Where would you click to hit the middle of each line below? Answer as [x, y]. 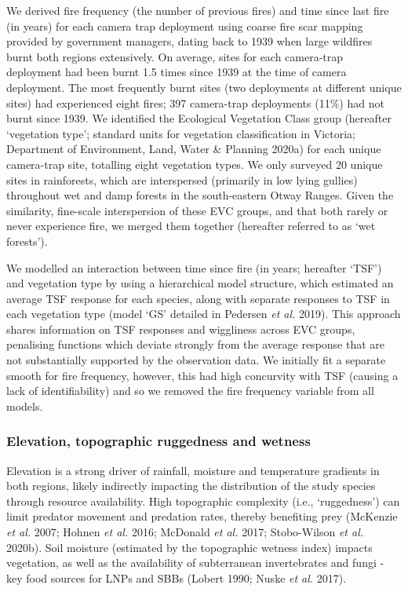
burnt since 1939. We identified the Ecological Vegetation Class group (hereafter [199, 118]
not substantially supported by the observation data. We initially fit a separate [196, 360]
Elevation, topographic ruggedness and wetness [158, 441]
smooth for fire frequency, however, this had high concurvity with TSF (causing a [202, 375]
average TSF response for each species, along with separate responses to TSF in [198, 298]
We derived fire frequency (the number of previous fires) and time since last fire [198, 10]
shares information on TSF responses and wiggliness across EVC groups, [181, 329]
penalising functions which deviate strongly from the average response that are [196, 344]
